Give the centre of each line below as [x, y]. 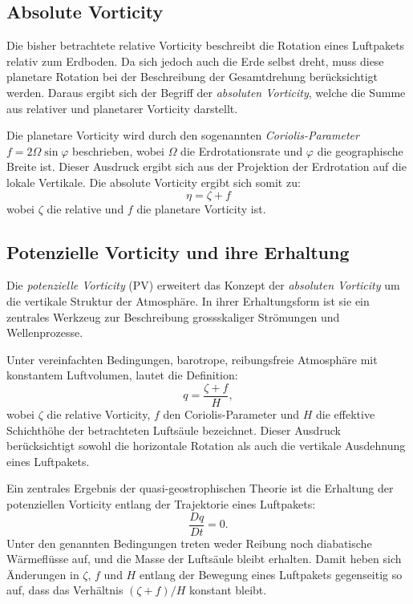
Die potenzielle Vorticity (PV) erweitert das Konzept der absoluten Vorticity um [203, 285]
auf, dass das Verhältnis [65, 590]
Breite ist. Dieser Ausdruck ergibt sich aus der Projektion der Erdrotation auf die [206, 166]
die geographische [360, 150]
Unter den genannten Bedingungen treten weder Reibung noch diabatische [189, 543]
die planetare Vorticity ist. [201, 208]
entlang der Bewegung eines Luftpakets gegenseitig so [271, 574]
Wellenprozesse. [45, 332]
